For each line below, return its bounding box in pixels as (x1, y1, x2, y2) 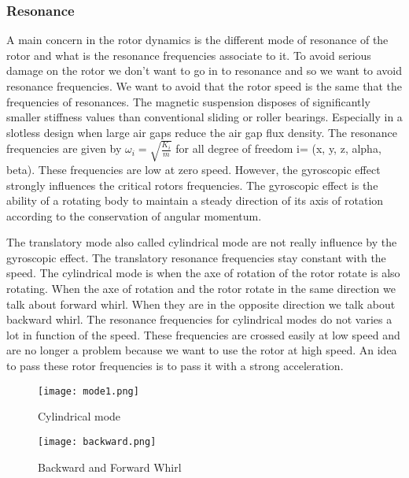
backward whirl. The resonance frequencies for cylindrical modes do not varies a (6, 311, 392, 328)
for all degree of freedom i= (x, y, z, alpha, (175, 140, 381, 157)
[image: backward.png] (38, 435, 157, 447)
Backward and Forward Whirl (38, 458, 182, 475)
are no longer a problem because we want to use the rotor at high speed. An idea (6, 342, 397, 358)
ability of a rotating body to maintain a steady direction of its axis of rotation (6, 192, 384, 209)
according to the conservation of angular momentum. (6, 207, 262, 224)
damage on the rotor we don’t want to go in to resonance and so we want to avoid (6, 62, 403, 79)
